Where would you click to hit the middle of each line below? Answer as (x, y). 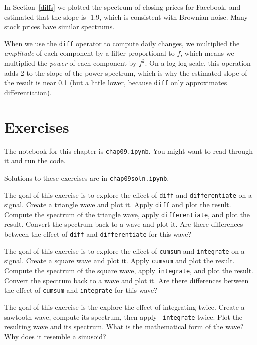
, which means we (207, 53)
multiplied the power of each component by (70, 63)
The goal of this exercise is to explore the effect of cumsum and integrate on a (124, 250)
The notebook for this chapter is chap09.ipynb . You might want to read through (128, 151)
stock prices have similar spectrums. (59, 26)
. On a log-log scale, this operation (198, 63)
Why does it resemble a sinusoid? (55, 336)
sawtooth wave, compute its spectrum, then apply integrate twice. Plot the (123, 317)
